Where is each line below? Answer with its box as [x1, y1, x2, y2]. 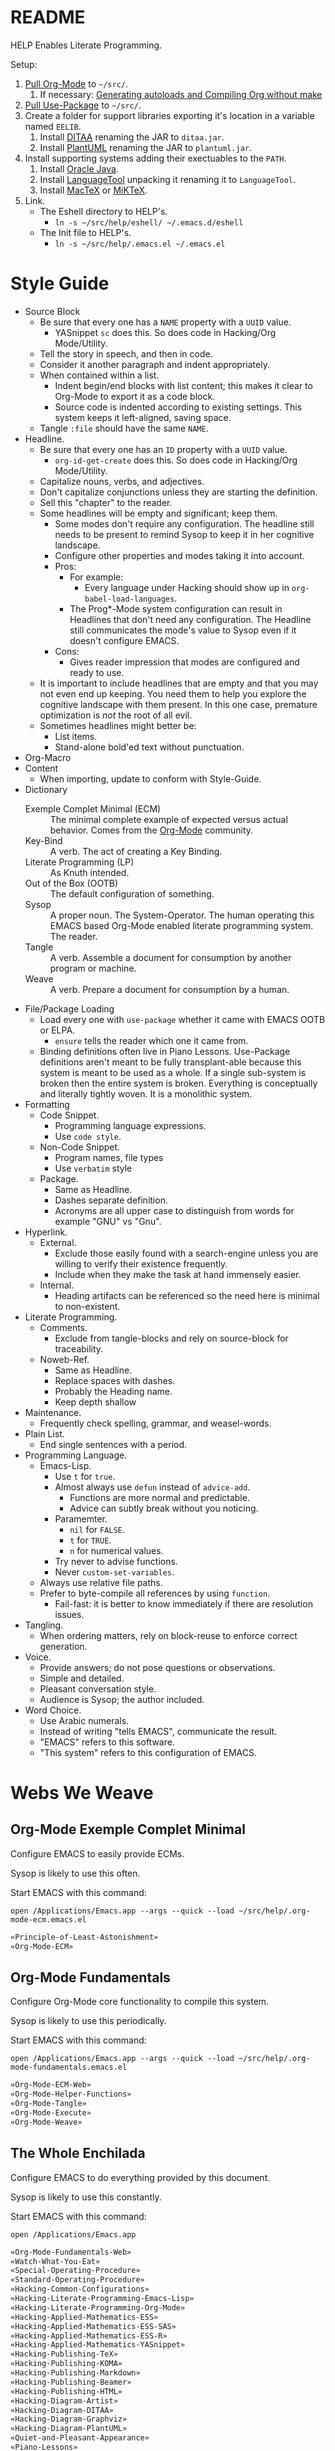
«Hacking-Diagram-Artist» [10, 2396, 118, 2406]
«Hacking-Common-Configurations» [10, 2284, 150, 2295]
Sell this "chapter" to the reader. [39, 496, 173, 508]
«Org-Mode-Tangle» [10, 2099, 87, 2109]
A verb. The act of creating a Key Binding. [49, 845, 223, 857]
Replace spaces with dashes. [54, 1374, 176, 1386]
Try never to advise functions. [54, 1555, 178, 1567]
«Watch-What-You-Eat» [10, 2256, 101, 2266]
